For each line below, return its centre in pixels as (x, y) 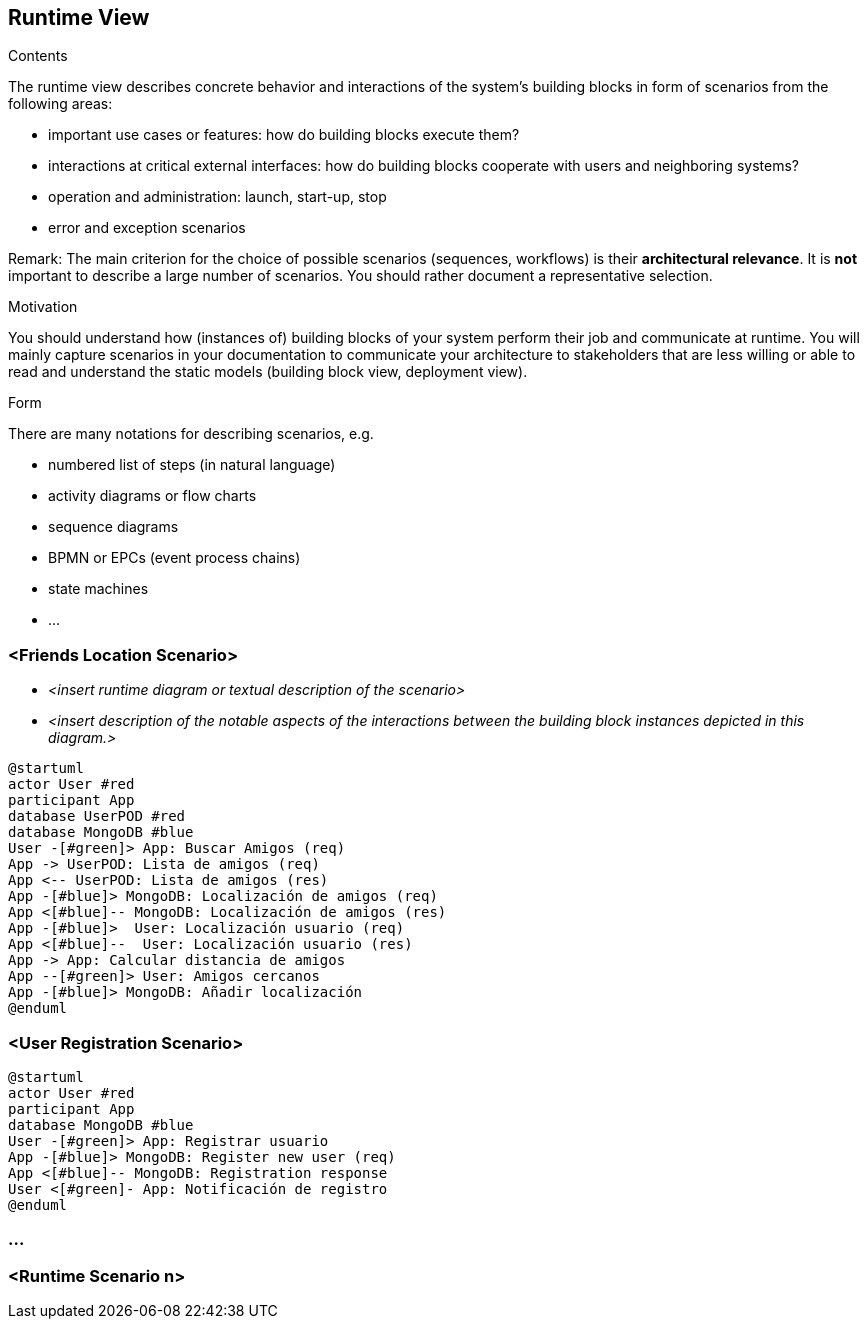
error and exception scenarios (147, 228)
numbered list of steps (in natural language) (192, 465)
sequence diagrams (113, 527)
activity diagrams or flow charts (152, 496)
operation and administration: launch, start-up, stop (217, 197)
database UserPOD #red (97, 816)
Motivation (43, 307)
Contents (38, 56)
